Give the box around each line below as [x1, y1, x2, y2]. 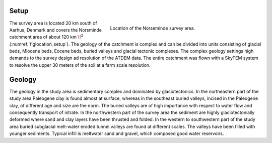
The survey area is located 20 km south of [9, 20, 98, 26]
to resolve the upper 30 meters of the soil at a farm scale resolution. [9, 62, 151, 68]
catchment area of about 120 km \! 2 [9, 33, 84, 40]
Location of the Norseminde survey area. [110, 25, 195, 31]
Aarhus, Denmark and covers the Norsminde [9, 27, 102, 33]
